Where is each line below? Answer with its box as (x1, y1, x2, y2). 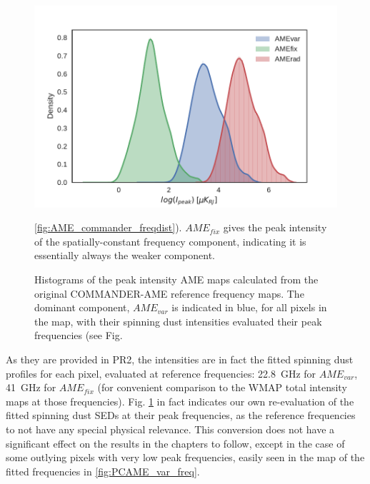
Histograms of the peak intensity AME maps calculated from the (34, 272, 319, 287)
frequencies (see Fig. (34, 328, 123, 343)
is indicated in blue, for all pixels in (171, 300, 327, 315)
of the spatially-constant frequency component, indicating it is (34, 233, 306, 248)
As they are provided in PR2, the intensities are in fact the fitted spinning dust (6, 352, 354, 366)
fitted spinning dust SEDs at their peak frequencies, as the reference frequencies (6, 408, 356, 423)
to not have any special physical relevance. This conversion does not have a (6, 421, 335, 436)
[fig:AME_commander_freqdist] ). (34, 220, 182, 235)
